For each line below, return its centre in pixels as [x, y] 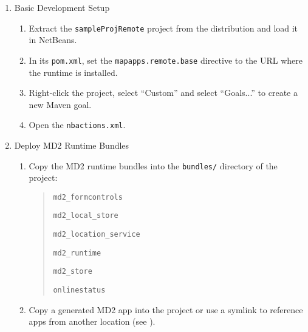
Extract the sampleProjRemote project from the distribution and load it [163, 28]
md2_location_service [97, 235]
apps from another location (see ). [92, 321]
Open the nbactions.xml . [77, 125]
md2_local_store [86, 216]
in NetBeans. [53, 40]
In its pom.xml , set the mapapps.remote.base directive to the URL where [166, 60]
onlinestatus [79, 290]
